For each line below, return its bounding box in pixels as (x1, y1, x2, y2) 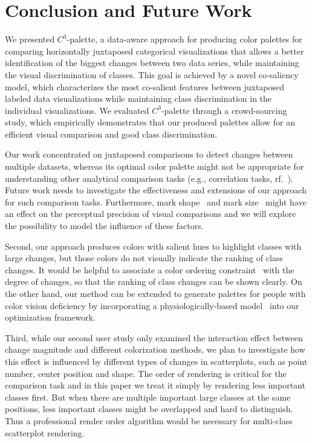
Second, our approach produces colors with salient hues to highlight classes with (5, 239, 302, 252)
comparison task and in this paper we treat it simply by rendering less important (5, 379, 305, 391)
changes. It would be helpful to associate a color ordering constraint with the (5, 263, 294, 276)
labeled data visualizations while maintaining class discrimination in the (5, 92, 272, 105)
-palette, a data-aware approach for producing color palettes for (67, 33, 302, 45)
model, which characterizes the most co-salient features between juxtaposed (5, 80, 285, 93)
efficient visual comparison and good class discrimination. (5, 127, 218, 140)
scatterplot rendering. (5, 426, 85, 439)
